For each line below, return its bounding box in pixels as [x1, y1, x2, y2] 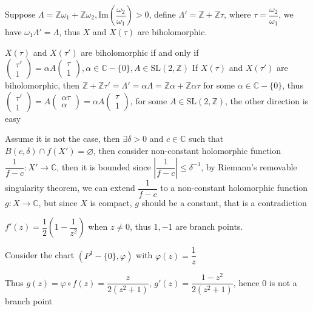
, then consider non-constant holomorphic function [93, 144, 281, 156]
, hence [233, 276, 260, 289]
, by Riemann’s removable [201, 160, 297, 173]
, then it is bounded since [56, 160, 151, 173]
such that [189, 132, 224, 145]
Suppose [5, 8, 36, 20]
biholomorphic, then [5, 79, 79, 92]
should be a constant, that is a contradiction [141, 196, 307, 209]
